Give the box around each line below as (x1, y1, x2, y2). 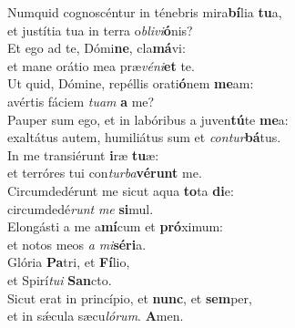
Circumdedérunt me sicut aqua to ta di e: (7, 180, 234, 200)
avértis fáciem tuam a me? (7, 91, 155, 110)
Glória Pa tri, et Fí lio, (7, 252, 130, 272)
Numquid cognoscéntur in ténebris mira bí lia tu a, (7, 3, 282, 21)
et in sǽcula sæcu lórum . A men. (7, 306, 184, 325)
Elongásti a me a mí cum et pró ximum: (7, 217, 224, 236)
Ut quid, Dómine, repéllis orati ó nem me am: (7, 74, 254, 93)
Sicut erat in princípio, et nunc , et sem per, (7, 288, 252, 307)
